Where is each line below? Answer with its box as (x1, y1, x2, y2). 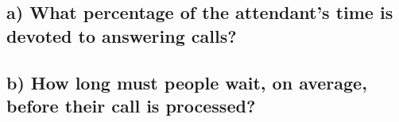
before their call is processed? (6, 93, 256, 117)
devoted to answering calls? (6, 23, 237, 48)
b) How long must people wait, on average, (6, 70, 367, 94)
